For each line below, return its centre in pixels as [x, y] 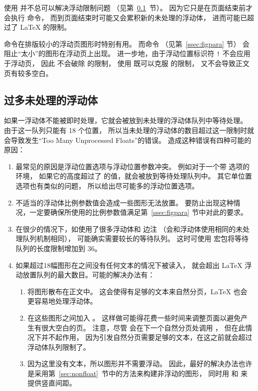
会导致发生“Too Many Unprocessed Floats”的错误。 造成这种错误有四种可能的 [128, 140]
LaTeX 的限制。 [45, 27]
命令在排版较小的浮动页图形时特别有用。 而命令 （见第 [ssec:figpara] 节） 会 [127, 43]
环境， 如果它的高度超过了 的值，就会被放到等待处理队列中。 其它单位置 [134, 176]
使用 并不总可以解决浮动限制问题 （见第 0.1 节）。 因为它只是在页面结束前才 [128, 7]
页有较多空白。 [28, 73]
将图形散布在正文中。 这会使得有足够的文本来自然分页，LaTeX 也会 [137, 291]
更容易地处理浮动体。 [62, 301]
